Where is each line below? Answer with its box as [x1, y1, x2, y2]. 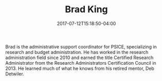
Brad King [65, 4, 108, 15]
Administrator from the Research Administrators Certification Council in [5, 60, 156, 66]
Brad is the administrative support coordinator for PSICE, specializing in [5, 43, 157, 49]
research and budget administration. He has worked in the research [5, 49, 149, 55]
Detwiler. [5, 70, 24, 77]
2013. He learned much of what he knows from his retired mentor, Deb [5, 65, 154, 71]
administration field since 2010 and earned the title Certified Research [5, 55, 154, 61]
